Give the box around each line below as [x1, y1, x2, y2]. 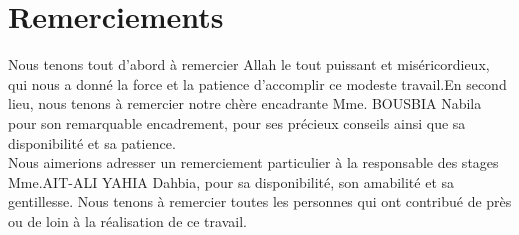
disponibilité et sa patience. [8, 132, 176, 153]
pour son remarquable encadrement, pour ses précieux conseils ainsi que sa [8, 112, 466, 133]
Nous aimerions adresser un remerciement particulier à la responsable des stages [8, 152, 499, 173]
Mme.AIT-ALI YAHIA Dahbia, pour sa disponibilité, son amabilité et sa [8, 171, 455, 192]
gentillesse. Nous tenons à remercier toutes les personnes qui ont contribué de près [8, 191, 512, 212]
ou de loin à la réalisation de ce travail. [8, 210, 247, 231]
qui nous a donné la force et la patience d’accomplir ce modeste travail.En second [8, 73, 507, 94]
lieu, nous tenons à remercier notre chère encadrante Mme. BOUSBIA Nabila [8, 93, 482, 114]
